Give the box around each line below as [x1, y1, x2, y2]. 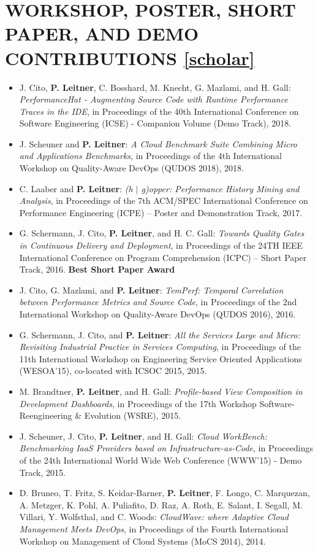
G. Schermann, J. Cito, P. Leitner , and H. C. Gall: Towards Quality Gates [19, 227, 305, 239]
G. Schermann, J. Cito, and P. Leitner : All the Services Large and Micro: [19, 328, 300, 341]
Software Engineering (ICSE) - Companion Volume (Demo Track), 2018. [19, 117, 292, 130]
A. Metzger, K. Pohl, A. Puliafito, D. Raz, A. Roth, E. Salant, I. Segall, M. [19, 498, 303, 511]
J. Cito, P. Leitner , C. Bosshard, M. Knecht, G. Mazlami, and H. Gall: [19, 80, 291, 93]
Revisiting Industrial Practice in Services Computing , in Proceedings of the [19, 340, 301, 353]
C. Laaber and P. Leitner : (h [19, 182, 133, 195]
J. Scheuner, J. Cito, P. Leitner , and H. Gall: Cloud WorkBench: [19, 429, 268, 442]
